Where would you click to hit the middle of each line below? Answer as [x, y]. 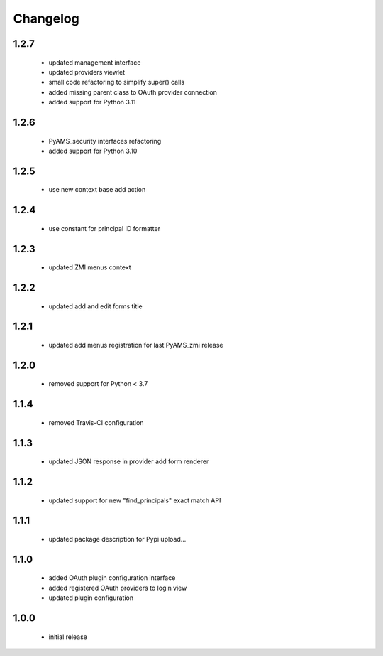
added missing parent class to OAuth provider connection [133, 92]
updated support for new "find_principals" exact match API [135, 500]
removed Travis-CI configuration [96, 422]
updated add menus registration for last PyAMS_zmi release [136, 345]
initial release [68, 637]
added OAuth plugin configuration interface [112, 578]
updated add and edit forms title [95, 306]
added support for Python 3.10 [93, 151]
